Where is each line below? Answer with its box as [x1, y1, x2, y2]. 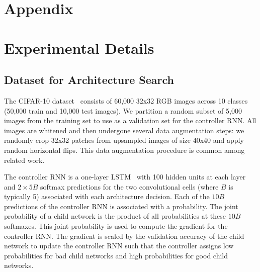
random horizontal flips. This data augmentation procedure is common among [4, 144, 245, 155]
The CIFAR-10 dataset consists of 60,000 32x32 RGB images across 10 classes [4, 95, 248, 106]
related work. [4, 154, 45, 165]
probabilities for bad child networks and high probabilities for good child [4, 250, 228, 260]
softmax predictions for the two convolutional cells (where [40, 181, 219, 192]
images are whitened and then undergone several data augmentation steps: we [4, 125, 244, 135]
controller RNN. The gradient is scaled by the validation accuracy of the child [4, 230, 244, 241]
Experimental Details [4, 37, 154, 58]
